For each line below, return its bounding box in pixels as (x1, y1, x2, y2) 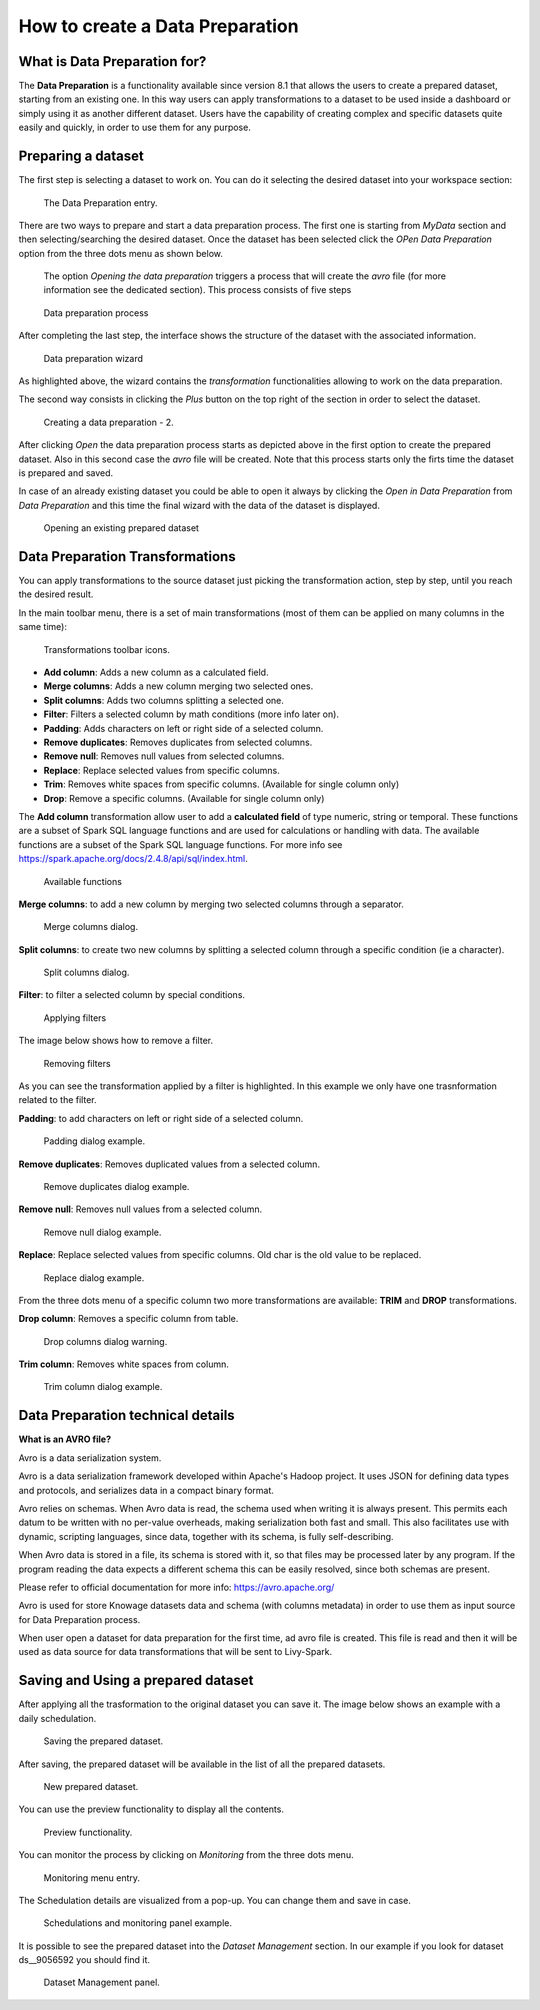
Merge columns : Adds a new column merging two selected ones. (43, 680, 314, 692)
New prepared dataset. (43, 1780, 139, 1792)
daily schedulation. (18, 1712, 97, 1724)
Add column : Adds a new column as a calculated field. (43, 666, 269, 679)
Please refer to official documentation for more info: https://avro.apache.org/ (18, 1581, 335, 1593)
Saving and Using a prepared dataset (18, 1672, 254, 1689)
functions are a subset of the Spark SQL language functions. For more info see (18, 838, 343, 850)
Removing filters (43, 1057, 111, 1069)
